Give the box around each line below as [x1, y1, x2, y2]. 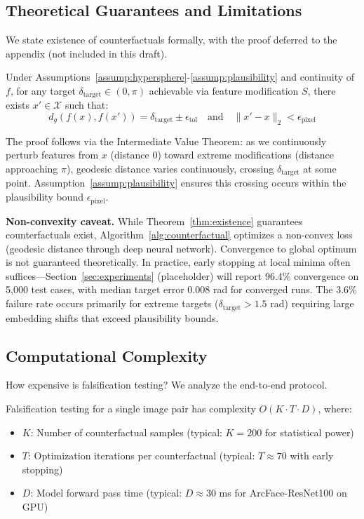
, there [307, 83, 336, 97]
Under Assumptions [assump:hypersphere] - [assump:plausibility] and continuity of [6, 69, 355, 84]
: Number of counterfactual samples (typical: [30, 424, 222, 439]
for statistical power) [264, 424, 354, 439]
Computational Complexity [6, 344, 208, 366]
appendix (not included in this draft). [6, 46, 168, 60]
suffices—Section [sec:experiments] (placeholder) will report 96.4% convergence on [6, 268, 359, 283]
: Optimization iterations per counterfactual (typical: [27, 448, 255, 463]
